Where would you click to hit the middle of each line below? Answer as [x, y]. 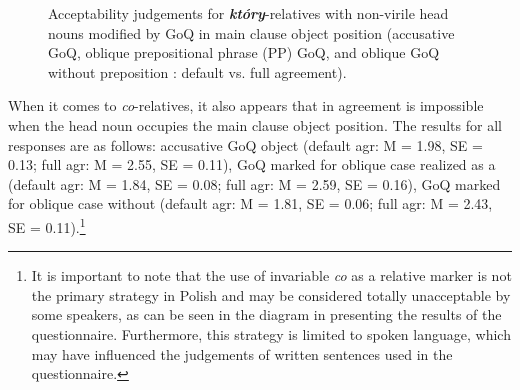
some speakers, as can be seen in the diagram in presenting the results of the [266, 314]
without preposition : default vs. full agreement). [197, 71]
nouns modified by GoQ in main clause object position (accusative [251, 32]
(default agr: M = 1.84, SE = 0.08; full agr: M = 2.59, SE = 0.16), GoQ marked [254, 183]
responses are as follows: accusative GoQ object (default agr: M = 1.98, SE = [245, 144]
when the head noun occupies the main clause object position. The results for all [255, 124]
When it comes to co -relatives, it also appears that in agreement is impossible [246, 105]
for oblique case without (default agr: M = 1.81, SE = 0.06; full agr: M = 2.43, [250, 203]
